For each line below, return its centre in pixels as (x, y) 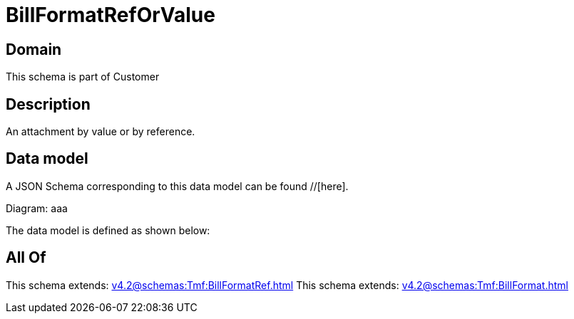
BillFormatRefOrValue (111, 15)
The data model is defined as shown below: (108, 230)
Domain (34, 49)
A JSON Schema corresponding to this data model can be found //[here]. (177, 186)
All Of (26, 258)
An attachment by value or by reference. (101, 132)
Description (48, 104)
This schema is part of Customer (83, 77)
